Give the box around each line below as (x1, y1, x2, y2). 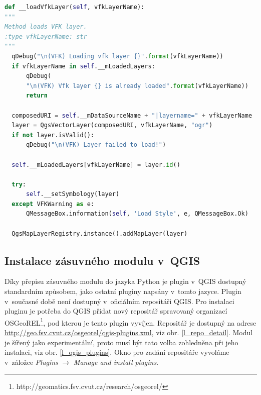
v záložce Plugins (5, 356, 58, 367)
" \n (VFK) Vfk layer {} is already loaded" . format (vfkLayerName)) (26, 82, 248, 89)
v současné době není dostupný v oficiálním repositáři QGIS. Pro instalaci (5, 295, 234, 306)
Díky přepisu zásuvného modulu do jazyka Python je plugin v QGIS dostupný (5, 276, 246, 286)
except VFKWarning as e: (12, 200, 94, 208)
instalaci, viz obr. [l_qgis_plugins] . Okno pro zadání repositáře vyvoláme (5, 347, 229, 357)
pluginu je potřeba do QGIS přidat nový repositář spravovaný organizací (5, 306, 227, 316)
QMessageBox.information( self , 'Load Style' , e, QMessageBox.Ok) (26, 210, 248, 218)
